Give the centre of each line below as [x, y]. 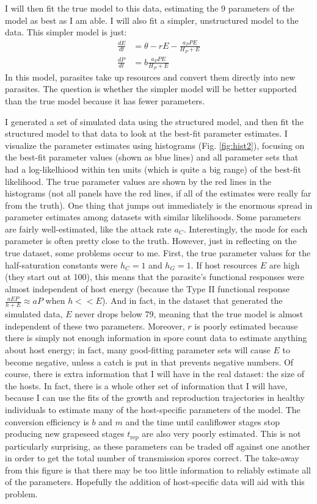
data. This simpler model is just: [66, 32]
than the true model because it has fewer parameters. [105, 100]
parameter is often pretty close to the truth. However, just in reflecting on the [151, 241]
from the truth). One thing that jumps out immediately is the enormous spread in [159, 205]
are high [284, 265]
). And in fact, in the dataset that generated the [192, 301]
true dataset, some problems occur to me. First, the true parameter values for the [158, 253]
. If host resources [224, 265]
